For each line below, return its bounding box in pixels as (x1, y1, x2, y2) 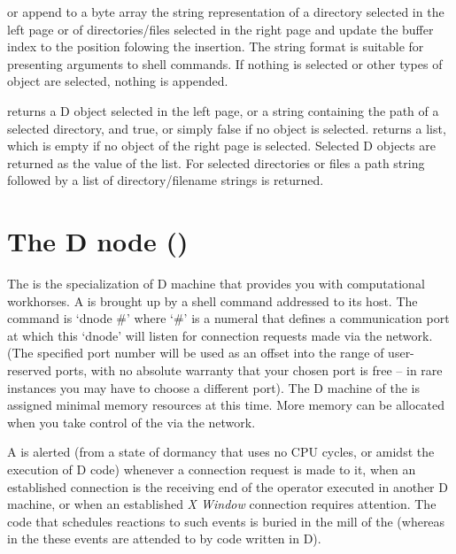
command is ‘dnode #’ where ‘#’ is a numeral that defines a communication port (7, 309, 450, 327)
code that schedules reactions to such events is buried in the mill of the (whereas (7, 512, 445, 530)
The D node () (7, 223, 189, 259)
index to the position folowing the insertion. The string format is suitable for (7, 37, 424, 56)
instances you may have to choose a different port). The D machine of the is (7, 378, 421, 396)
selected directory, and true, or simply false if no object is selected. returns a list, (7, 119, 446, 137)
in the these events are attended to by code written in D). (7, 529, 321, 548)
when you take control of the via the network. (7, 412, 256, 431)
